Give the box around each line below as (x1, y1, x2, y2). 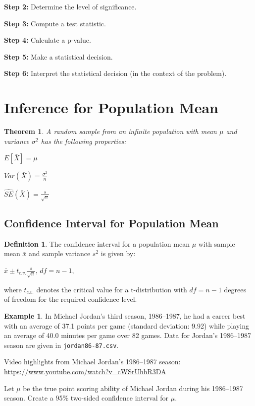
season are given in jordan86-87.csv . (4, 339, 119, 350)
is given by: (101, 248, 136, 259)
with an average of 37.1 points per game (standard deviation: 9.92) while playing (4, 320, 249, 331)
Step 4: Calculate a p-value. (4, 35, 91, 45)
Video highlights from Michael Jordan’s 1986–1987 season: (4, 356, 181, 367)
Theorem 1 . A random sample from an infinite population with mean (4, 126, 217, 136)
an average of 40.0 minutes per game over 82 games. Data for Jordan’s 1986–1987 (4, 330, 251, 340)
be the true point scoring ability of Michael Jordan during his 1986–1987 (23, 383, 243, 393)
